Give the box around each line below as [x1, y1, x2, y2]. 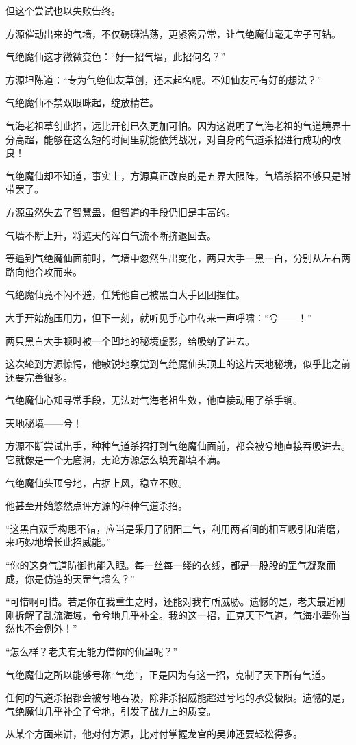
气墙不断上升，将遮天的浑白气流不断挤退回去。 [5, 228, 216, 242]
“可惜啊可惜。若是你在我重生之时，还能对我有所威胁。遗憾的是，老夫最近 [5, 594, 336, 609]
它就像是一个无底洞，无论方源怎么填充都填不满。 [5, 452, 226, 467]
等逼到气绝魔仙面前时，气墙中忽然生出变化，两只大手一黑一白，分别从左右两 [5, 251, 351, 265]
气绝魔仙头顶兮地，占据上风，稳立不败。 [5, 475, 188, 489]
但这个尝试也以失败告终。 [5, 3, 120, 17]
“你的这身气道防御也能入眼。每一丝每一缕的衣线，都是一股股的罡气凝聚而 [5, 558, 336, 572]
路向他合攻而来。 [5, 264, 82, 278]
